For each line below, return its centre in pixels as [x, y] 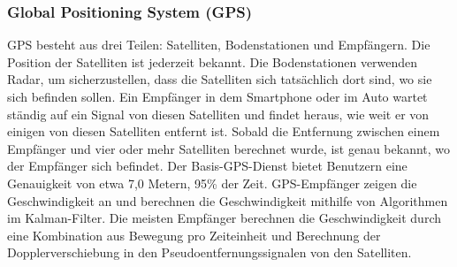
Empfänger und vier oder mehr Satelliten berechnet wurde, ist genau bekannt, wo [229, 148]
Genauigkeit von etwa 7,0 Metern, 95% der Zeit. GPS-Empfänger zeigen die [212, 183]
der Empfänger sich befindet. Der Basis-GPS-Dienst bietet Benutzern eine [207, 166]
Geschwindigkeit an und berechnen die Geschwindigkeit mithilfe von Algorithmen [228, 200]
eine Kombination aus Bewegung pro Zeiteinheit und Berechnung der [194, 235]
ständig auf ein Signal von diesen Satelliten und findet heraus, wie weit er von [218, 114]
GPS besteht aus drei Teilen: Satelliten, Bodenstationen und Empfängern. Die [219, 45]
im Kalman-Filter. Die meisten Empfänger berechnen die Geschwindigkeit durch [224, 218]
